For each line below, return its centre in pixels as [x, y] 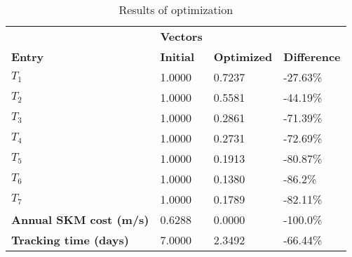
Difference [312, 57]
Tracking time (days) [70, 240]
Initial [177, 57]
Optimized [243, 57]
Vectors [181, 36]
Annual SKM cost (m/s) [80, 219]
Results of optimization [176, 9]
